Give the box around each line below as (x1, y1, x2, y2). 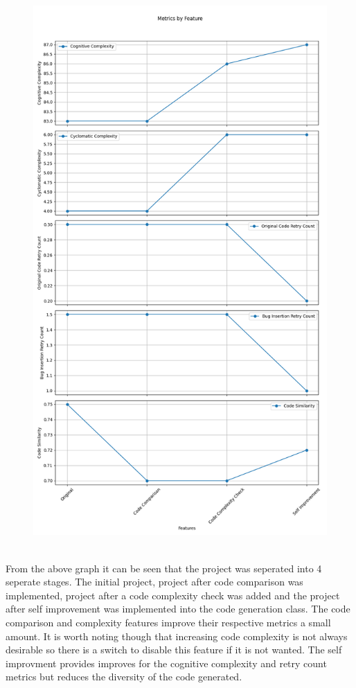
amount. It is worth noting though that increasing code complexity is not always (6, 628, 348, 643)
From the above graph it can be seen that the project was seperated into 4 (6, 561, 322, 575)
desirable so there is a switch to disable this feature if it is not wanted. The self (6, 642, 342, 657)
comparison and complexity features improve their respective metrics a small (6, 615, 331, 629)
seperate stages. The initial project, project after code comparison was (6, 574, 303, 589)
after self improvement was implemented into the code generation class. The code (6, 601, 350, 616)
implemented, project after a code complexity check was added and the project (6, 588, 340, 602)
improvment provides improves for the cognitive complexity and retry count (6, 655, 327, 670)
